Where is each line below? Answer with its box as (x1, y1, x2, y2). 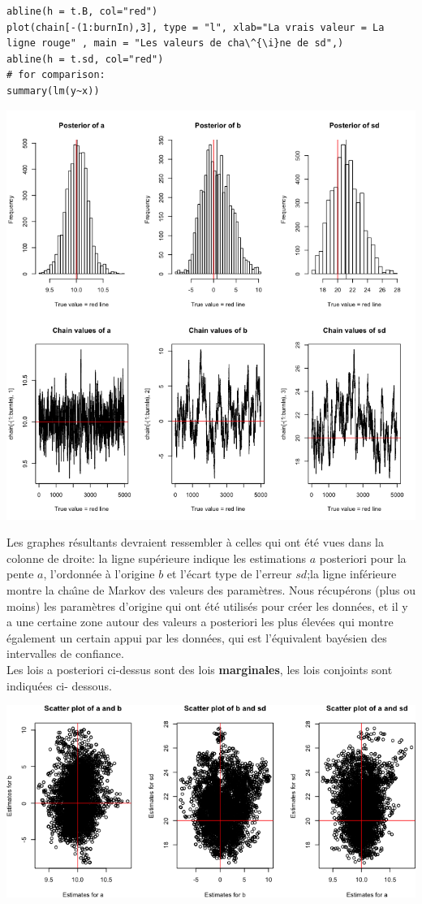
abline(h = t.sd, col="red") (6, 53, 164, 65)
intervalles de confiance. (6, 645, 124, 662)
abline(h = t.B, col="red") (6, 6, 158, 17)
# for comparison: (6, 69, 105, 81)
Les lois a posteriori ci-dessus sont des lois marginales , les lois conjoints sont (6, 660, 393, 677)
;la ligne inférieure (307, 565, 397, 582)
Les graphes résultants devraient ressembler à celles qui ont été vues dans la (6, 534, 384, 551)
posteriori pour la (319, 549, 407, 566)
